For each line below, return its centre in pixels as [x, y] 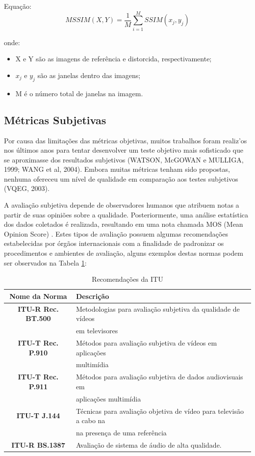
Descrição [92, 296]
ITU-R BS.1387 [38, 444]
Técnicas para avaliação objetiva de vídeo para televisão [160, 411]
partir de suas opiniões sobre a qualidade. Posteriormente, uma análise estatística [126, 214]
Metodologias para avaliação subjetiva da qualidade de [158, 308]
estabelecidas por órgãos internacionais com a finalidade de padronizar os [114, 243]
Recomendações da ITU [127, 279]
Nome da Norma [38, 296]
